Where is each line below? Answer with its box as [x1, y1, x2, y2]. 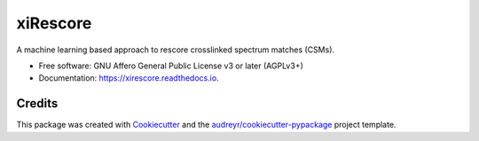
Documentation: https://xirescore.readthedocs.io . [38, 73, 219, 83]
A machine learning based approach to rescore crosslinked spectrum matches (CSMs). [16, 44, 335, 55]
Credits [16, 96, 59, 111]
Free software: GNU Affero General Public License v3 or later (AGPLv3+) [38, 60, 303, 71]
